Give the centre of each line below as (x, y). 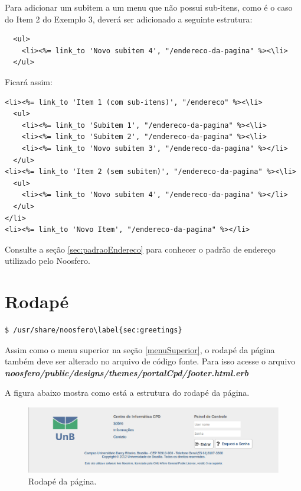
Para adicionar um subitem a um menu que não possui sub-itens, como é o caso (149, 7)
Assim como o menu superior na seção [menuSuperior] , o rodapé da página (140, 349)
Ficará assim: (29, 81)
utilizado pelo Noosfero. (48, 261)
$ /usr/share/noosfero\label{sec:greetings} (94, 330)
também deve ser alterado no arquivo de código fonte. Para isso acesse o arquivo (150, 361)
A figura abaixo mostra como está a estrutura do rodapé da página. (127, 393)
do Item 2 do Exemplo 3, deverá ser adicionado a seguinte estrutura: (129, 19)
